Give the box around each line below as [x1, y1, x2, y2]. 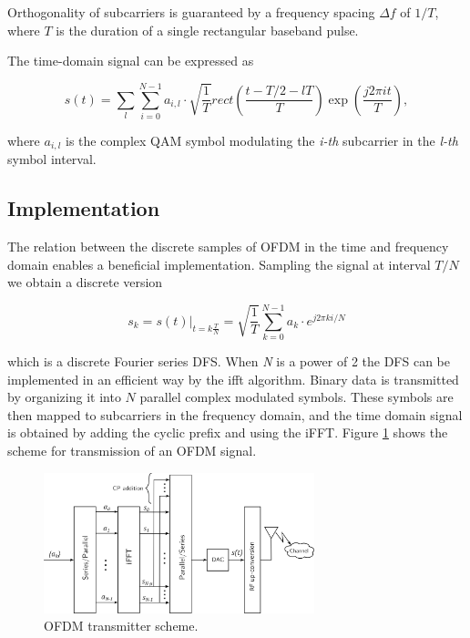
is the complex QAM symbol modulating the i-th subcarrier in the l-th [66, 130, 458, 149]
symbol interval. [7, 149, 97, 169]
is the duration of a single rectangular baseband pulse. [56, 20, 359, 39]
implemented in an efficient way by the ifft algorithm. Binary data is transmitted [7, 369, 459, 388]
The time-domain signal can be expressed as [7, 51, 254, 70]
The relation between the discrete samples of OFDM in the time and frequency [7, 237, 449, 256]
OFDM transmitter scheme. [44, 616, 199, 635]
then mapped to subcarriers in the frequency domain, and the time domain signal [7, 405, 463, 424]
